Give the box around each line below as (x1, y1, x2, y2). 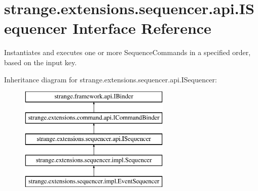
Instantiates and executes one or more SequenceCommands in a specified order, (4, 47, 251, 58)
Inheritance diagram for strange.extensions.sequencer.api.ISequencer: (4, 74, 217, 84)
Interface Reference (72, 18, 211, 38)
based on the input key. (4, 57, 77, 67)
